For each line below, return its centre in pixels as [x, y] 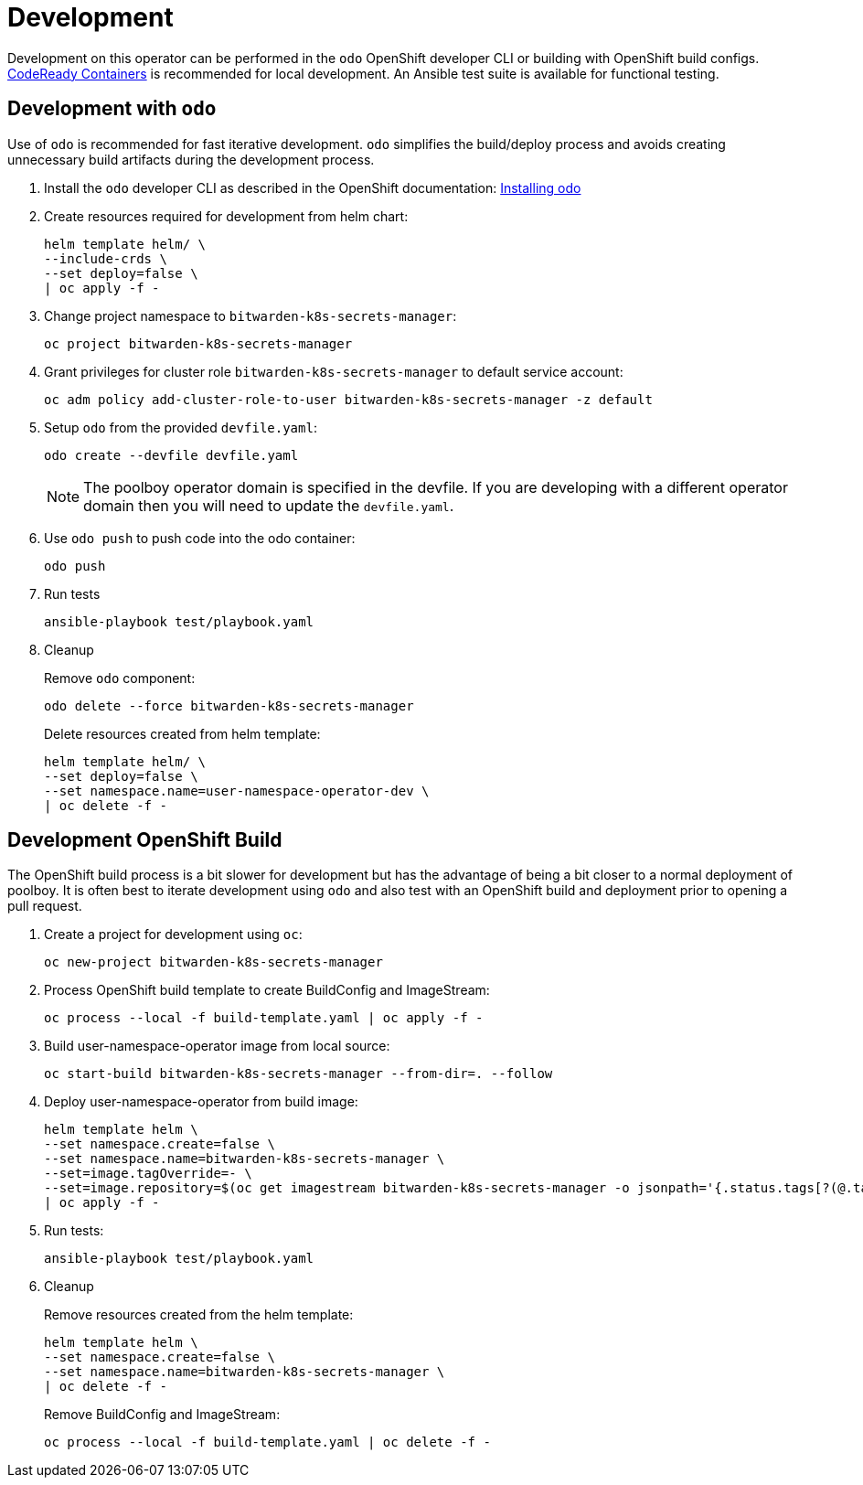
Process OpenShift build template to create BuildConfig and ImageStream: [267, 990]
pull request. [45, 906]
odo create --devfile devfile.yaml [171, 455]
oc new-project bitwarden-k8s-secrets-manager [213, 962]
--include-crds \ [106, 258]
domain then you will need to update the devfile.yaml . [269, 505]
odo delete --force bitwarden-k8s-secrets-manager [229, 705]
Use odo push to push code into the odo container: [200, 538]
